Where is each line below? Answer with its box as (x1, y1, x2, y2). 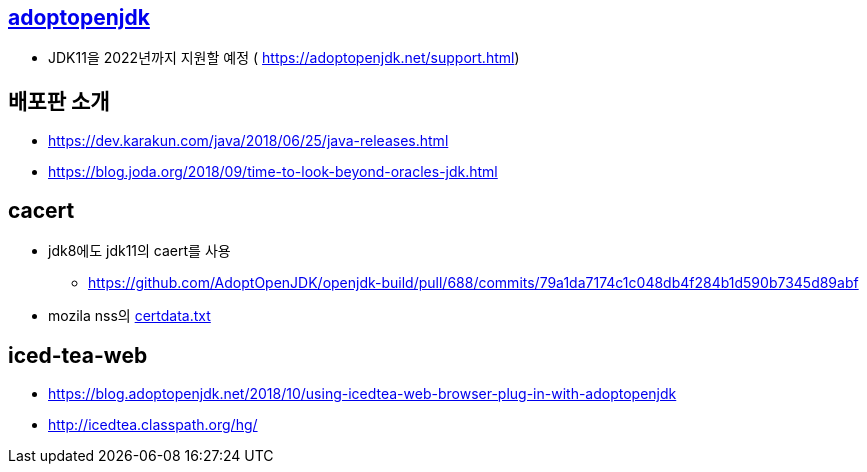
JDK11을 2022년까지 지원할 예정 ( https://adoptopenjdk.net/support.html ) (48, 49, 520, 67)
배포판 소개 (8, 88, 110, 114)
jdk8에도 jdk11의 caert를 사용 (48, 242, 231, 260)
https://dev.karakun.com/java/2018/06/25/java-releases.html (48, 132, 449, 150)
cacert (8, 197, 75, 223)
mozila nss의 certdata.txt (48, 307, 211, 325)
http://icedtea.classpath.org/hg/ (48, 415, 258, 433)
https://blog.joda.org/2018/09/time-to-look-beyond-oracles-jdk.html (48, 163, 498, 181)
